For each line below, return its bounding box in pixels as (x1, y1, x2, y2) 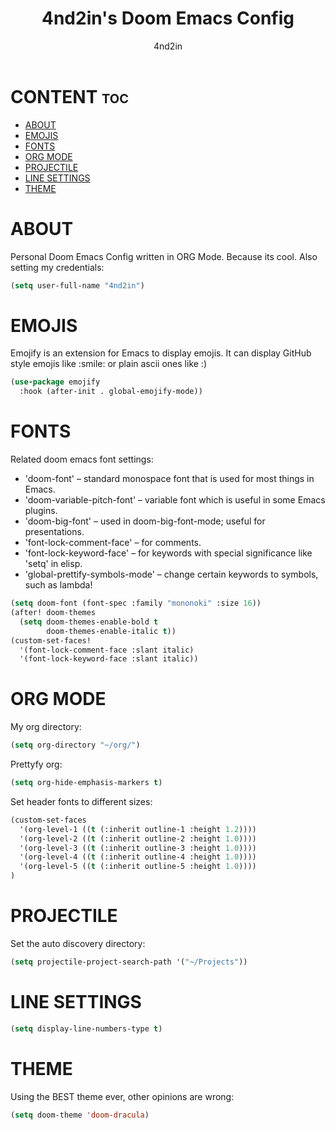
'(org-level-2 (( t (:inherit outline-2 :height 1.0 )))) (19, 833, 257, 844)
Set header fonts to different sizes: (10, 795, 153, 807)
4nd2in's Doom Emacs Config (41, 7, 295, 30)
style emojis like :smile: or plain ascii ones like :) (10, 358, 207, 370)
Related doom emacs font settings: (10, 453, 154, 466)
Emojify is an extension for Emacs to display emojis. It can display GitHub (10, 347, 312, 359)
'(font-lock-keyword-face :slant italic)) (19, 654, 199, 664)
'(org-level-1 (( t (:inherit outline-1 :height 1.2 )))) (19, 824, 257, 834)
